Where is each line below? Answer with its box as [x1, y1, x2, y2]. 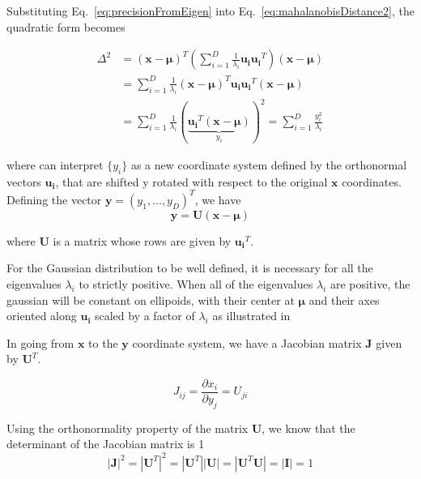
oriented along [6, 307, 77, 324]
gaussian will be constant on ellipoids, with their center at [6, 291, 295, 308]
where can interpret [6, 156, 104, 173]
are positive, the [330, 275, 410, 292]
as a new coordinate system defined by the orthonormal [130, 156, 407, 173]
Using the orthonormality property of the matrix [6, 419, 249, 436]
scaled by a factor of [94, 307, 195, 324]
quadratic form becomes [6, 18, 125, 35]
